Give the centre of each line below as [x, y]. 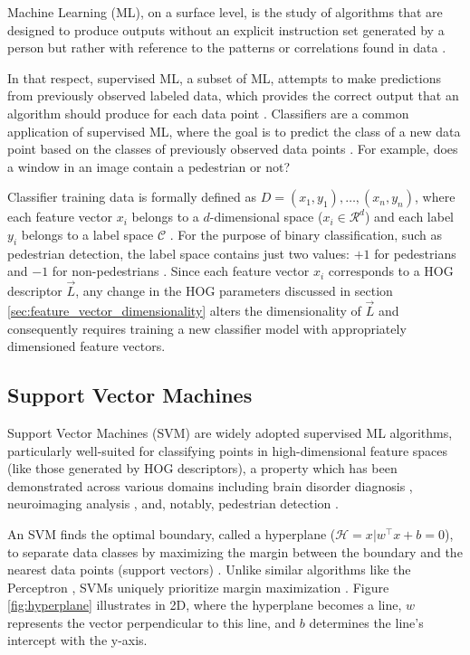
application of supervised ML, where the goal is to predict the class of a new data [234, 131]
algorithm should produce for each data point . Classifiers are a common [208, 113]
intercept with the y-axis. [77, 640]
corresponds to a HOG [391, 271]
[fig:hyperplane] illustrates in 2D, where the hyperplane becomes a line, [205, 605]
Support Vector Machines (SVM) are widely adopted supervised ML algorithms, [230, 432]
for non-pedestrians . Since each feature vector [181, 271]
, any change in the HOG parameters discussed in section [234, 291]
